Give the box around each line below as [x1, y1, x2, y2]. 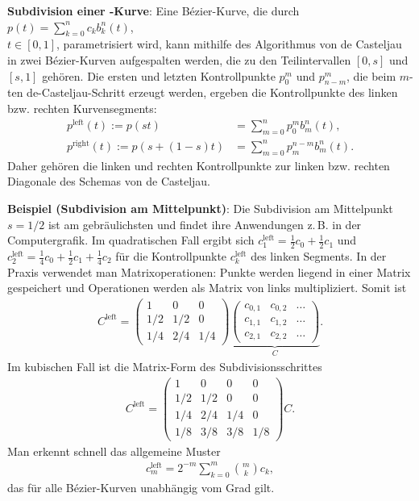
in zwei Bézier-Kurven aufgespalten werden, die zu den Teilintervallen [7, 51, 351, 68]
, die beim [346, 67, 396, 84]
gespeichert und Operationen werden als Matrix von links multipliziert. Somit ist [7, 279, 407, 296]
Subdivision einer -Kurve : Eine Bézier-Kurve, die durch [7, 2, 300, 19]
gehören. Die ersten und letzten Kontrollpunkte [42, 67, 276, 84]
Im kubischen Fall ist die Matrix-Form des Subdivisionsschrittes [7, 357, 322, 374]
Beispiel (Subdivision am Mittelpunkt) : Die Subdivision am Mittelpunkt [7, 199, 393, 216]
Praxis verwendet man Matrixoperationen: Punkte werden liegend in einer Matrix [7, 263, 411, 280]
